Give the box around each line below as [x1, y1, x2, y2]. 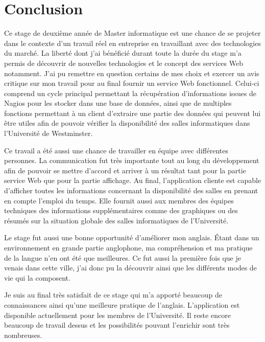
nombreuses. [4, 329, 42, 340]
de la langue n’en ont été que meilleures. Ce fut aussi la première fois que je [4, 252, 241, 263]
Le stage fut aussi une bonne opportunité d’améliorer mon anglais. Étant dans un [4, 232, 259, 243]
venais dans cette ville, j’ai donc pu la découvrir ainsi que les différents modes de [4, 262, 257, 273]
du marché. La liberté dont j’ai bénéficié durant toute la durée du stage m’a [4, 48, 242, 58]
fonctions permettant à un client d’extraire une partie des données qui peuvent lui [4, 107, 261, 118]
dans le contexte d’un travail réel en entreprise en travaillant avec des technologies [4, 37, 261, 48]
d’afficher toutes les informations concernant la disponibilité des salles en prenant [4, 185, 258, 196]
